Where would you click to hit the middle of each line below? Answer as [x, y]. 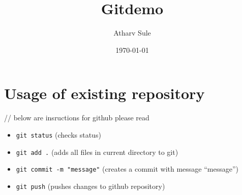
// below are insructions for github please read [77, 118]
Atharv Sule [132, 33]
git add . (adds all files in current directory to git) [97, 152]
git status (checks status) [58, 134]
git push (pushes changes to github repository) [90, 186]
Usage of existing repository [104, 93]
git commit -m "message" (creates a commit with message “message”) [127, 169]
